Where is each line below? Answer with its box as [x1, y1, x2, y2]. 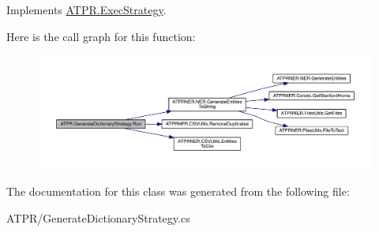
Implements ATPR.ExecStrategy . [6, 2, 167, 17]
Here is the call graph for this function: [6, 28, 196, 44]
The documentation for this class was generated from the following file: [6, 183, 350, 200]
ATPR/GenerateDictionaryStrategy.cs [6, 209, 190, 226]
